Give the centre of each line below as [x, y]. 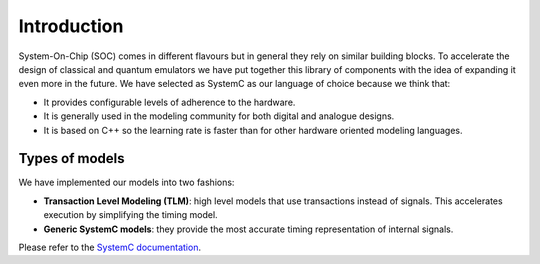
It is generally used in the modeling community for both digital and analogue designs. [219, 116]
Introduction [71, 26]
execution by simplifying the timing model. [131, 215]
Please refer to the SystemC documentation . [110, 247]
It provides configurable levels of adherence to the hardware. [169, 102]
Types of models [71, 158]
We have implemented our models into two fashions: [126, 182]
